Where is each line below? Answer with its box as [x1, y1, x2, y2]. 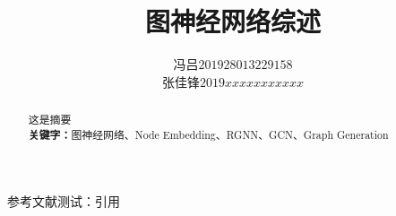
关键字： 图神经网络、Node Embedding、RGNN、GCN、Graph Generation [28, 126, 389, 143]
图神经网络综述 [144, 3, 321, 39]
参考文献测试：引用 [7, 192, 120, 211]
